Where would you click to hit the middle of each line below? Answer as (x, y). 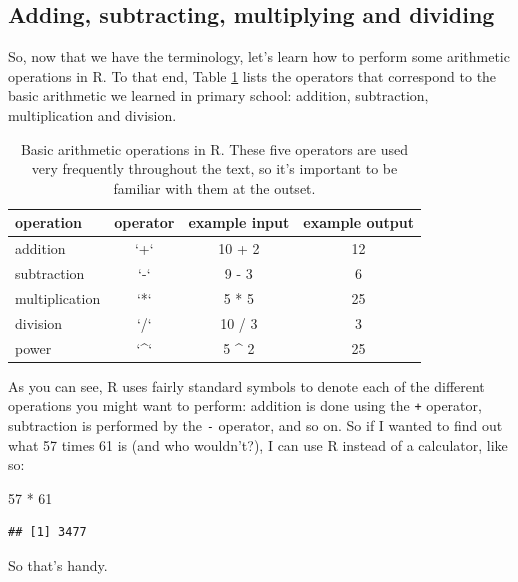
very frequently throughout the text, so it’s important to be (214, 168)
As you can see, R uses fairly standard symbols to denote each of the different (246, 385)
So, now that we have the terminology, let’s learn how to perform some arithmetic (259, 56)
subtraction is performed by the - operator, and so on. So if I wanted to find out (255, 424)
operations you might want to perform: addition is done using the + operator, (245, 405)
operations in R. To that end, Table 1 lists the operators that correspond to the (252, 75)
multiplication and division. (92, 114)
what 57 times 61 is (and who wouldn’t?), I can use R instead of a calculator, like (258, 444)
